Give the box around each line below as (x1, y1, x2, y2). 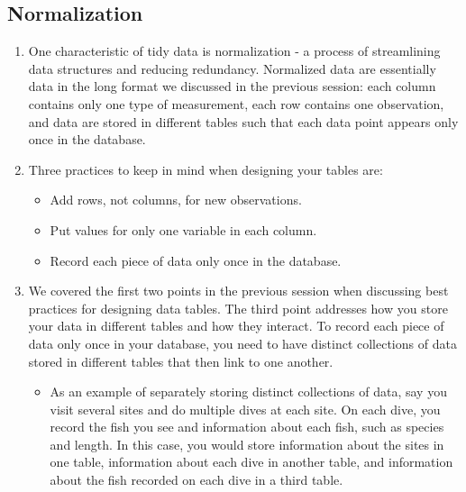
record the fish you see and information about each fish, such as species (50, 417, 444, 436)
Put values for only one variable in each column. (50, 220, 317, 239)
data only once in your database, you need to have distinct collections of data (28, 333, 457, 352)
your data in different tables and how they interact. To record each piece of (28, 316, 444, 335)
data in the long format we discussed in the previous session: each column (28, 77, 436, 96)
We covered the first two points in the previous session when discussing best (28, 281, 449, 300)
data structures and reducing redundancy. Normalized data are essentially (28, 59, 436, 77)
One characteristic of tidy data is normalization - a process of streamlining (28, 41, 441, 60)
